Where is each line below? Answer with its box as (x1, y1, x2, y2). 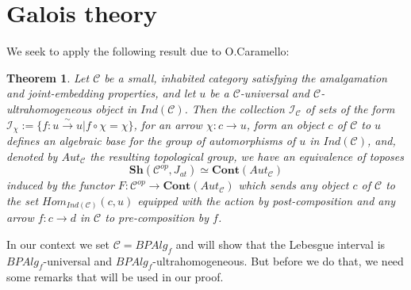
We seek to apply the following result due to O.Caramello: (6, 43, 290, 59)
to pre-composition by (105, 209, 209, 226)
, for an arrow (133, 116, 202, 132)
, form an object (246, 116, 325, 132)
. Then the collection (184, 100, 285, 116)
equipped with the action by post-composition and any (137, 192, 396, 208)
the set (6, 192, 39, 208)
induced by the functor (6, 177, 114, 193)
